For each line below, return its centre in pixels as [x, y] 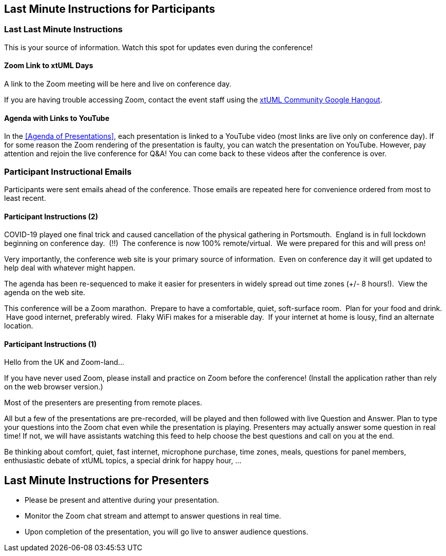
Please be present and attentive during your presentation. [122, 500]
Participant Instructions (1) [50, 344]
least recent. [25, 198]
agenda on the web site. [45, 293]
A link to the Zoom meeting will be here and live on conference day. [118, 84]
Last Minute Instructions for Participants [110, 9]
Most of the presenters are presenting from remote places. [103, 403]
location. [19, 326]
